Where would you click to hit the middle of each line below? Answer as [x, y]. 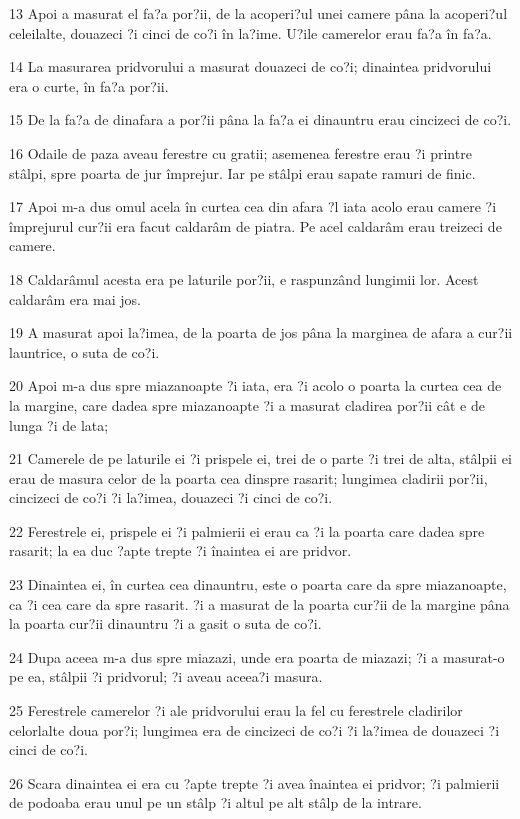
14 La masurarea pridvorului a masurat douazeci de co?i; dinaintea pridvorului [250, 66]
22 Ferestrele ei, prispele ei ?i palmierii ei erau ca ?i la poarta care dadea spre [247, 530]
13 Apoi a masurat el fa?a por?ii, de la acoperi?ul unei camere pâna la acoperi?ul [258, 13]
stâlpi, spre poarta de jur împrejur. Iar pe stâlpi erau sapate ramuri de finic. [242, 172]
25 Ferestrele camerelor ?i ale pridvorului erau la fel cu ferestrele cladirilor [236, 710]
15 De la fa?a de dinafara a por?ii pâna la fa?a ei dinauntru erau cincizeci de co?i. [260, 119]
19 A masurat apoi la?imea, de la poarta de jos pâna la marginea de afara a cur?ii [261, 332]
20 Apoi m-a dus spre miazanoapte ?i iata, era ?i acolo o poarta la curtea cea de [255, 385]
